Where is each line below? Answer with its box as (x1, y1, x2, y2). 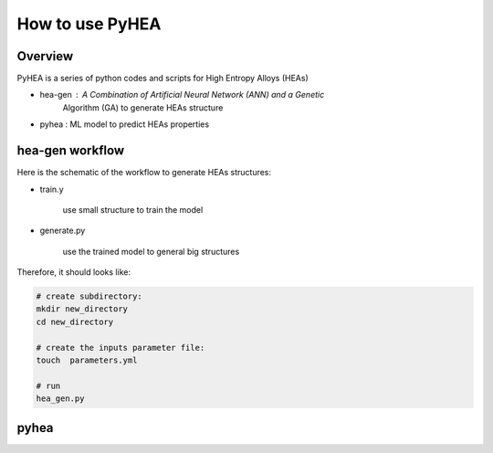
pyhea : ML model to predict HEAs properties (39, 119, 210, 130)
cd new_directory (36, 316, 114, 327)
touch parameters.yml (36, 355, 138, 365)
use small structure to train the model (62, 204, 204, 215)
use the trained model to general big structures (62, 246, 240, 257)
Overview (16, 48, 74, 64)
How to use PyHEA (16, 14, 162, 34)
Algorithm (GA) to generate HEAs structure (62, 101, 224, 113)
